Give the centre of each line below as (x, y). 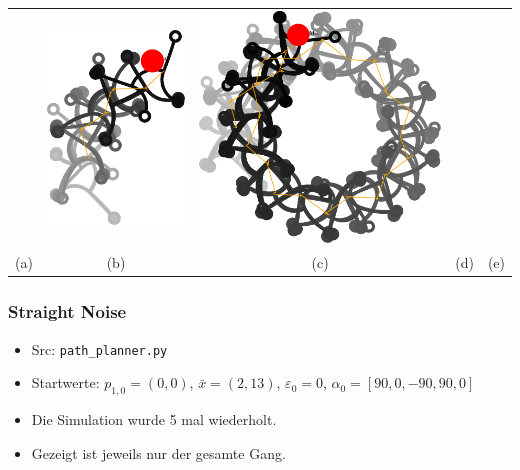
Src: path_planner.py (99, 348)
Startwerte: (65, 382)
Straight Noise (67, 311)
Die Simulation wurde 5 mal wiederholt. (154, 419)
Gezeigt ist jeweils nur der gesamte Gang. (158, 452)
